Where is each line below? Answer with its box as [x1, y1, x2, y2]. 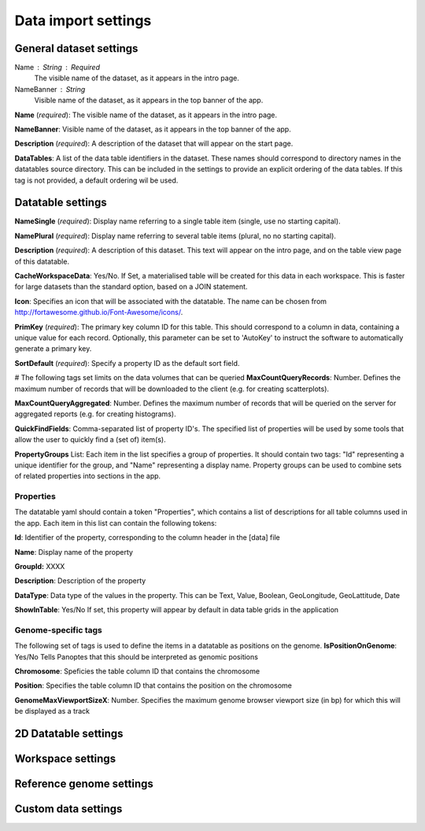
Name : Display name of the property [14, 547, 134, 556]
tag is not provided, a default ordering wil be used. [14, 175, 179, 185]
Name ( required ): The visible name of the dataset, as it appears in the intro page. [14, 110, 278, 120]
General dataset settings [14, 42, 139, 55]
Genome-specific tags [14, 624, 102, 635]
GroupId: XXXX [14, 562, 65, 571]
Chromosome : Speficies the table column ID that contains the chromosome [14, 667, 260, 676]
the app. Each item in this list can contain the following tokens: [14, 518, 217, 527]
